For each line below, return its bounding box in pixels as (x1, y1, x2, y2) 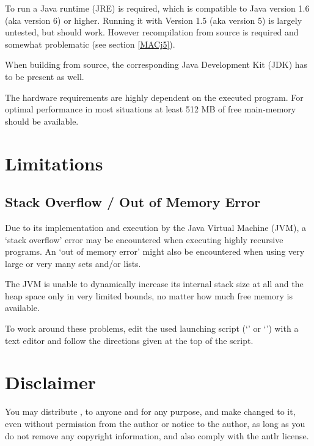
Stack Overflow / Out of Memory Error (5, 192, 261, 211)
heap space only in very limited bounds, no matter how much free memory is (5, 289, 293, 302)
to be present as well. (5, 70, 84, 82)
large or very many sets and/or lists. (5, 257, 141, 269)
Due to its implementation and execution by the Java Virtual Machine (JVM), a (5, 221, 307, 233)
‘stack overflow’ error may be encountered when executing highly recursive (5, 233, 283, 246)
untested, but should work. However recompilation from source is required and (5, 26, 299, 38)
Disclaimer (5, 370, 97, 395)
